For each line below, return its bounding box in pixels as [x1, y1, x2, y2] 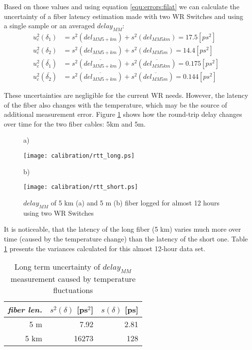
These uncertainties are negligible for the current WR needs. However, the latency [4, 90, 249, 100]
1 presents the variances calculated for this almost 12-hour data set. [4, 243, 205, 253]
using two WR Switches [23, 207, 94, 218]
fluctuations [53, 284, 93, 296]
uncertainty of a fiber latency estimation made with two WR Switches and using [4, 11, 243, 21]
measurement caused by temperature [10, 273, 135, 285]
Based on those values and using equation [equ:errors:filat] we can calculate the [4, 1, 239, 11]
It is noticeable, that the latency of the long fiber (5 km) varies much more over [4, 224, 241, 234]
